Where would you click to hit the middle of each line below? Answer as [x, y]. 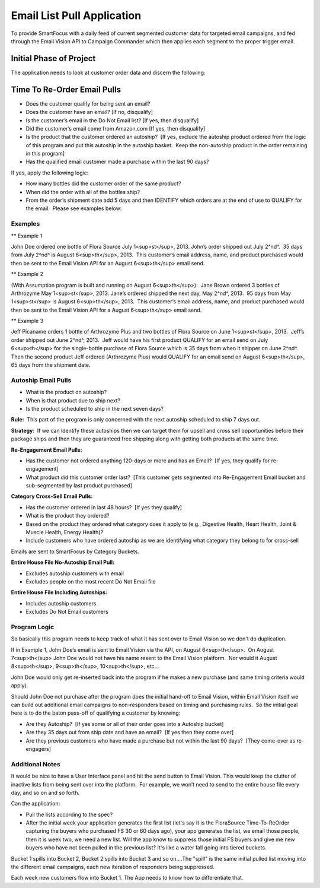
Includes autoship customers [61, 603]
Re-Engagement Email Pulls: [47, 450]
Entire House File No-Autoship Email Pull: [63, 562]
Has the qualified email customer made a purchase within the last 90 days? [118, 162]
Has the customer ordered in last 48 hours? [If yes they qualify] [104, 507]
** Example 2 [27, 274]
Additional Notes [36, 764]
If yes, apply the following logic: [50, 173]
